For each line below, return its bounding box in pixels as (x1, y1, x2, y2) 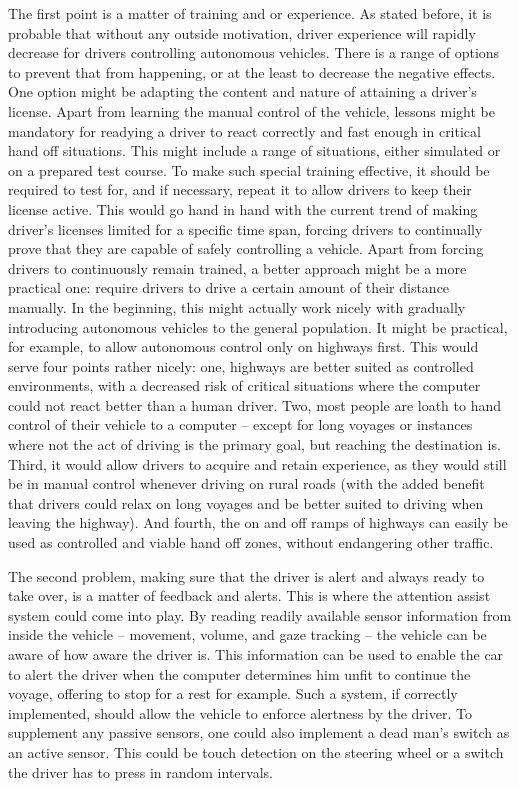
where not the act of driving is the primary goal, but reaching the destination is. (8, 434, 501, 455)
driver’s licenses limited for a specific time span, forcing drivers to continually (8, 218, 483, 239)
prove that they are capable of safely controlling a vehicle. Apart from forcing (8, 238, 484, 259)
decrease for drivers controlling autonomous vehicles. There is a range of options (8, 42, 500, 63)
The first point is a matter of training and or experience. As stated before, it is (8, 3, 492, 23)
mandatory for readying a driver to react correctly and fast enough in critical (8, 120, 481, 141)
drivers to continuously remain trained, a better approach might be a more (8, 257, 467, 278)
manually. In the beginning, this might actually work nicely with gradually (8, 296, 466, 317)
